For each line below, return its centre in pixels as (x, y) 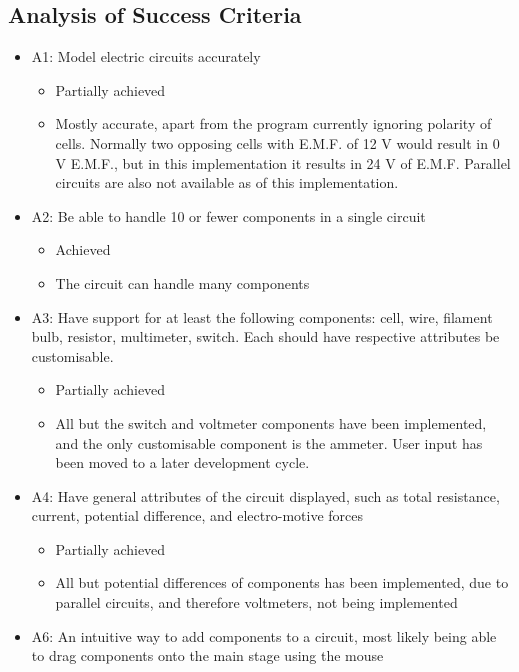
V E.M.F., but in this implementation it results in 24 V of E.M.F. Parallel (283, 162)
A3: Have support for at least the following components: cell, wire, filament (262, 316)
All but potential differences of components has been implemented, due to (282, 582)
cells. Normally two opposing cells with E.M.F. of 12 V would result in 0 (277, 142)
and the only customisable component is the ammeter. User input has (269, 442)
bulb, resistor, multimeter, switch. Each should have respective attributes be (265, 336)
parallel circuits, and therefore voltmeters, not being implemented (256, 602)
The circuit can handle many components (182, 282)
